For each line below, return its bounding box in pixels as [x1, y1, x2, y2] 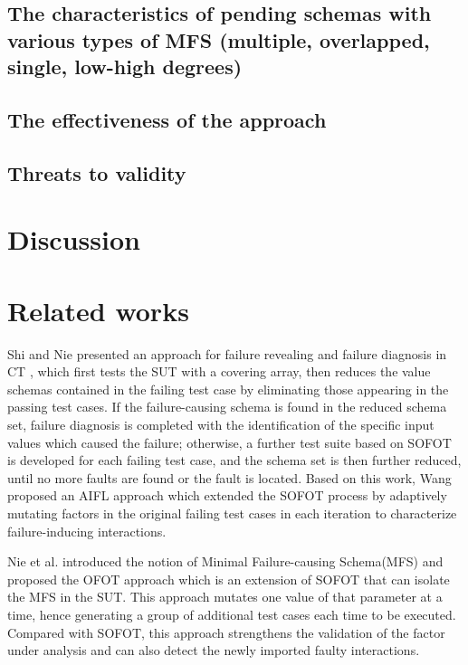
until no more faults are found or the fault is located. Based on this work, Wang [7, 468, 452, 487]
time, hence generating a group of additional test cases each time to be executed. [7, 604, 456, 623]
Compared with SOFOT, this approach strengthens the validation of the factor [7, 622, 445, 641]
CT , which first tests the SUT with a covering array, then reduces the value [7, 362, 431, 381]
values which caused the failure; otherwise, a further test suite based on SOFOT [7, 432, 452, 451]
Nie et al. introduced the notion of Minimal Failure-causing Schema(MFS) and [7, 552, 444, 571]
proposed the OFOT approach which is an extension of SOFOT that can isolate [7, 569, 450, 588]
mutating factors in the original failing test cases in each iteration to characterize [7, 503, 457, 522]
